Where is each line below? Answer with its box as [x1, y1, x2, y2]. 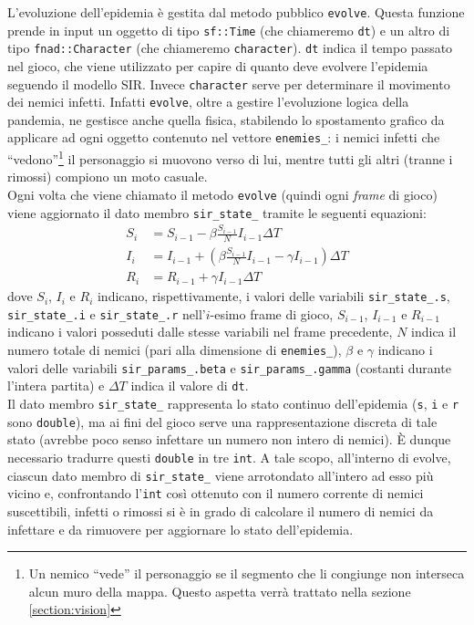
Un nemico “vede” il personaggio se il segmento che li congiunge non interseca [28, 564, 465, 583]
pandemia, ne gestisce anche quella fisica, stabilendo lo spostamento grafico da [7, 109, 445, 129]
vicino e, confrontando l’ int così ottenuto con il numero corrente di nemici [7, 484, 424, 503]
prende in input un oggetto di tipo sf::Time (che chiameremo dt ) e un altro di [7, 20, 450, 39]
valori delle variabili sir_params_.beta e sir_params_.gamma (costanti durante [7, 358, 451, 377]
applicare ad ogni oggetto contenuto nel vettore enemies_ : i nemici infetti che [7, 128, 440, 147]
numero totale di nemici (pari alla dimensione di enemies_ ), [7, 340, 342, 359]
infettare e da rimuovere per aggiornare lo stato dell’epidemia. [7, 519, 354, 538]
